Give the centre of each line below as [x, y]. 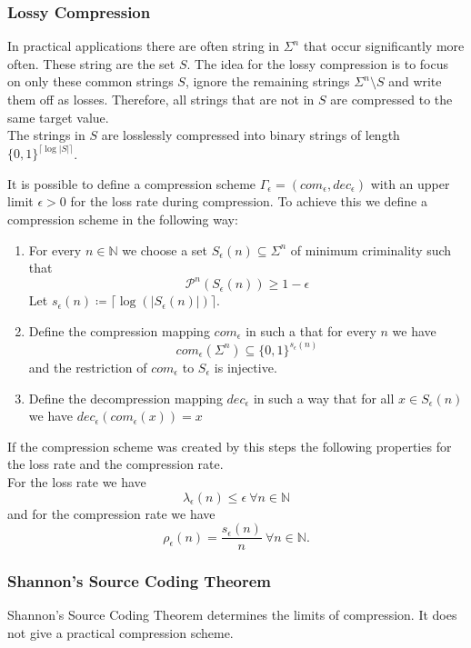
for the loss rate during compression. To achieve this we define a [249, 201]
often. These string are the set [91, 63]
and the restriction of [88, 367]
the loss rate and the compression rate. [115, 464]
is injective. [246, 367]
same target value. [58, 117]
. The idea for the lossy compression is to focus [317, 63]
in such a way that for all [324, 398]
